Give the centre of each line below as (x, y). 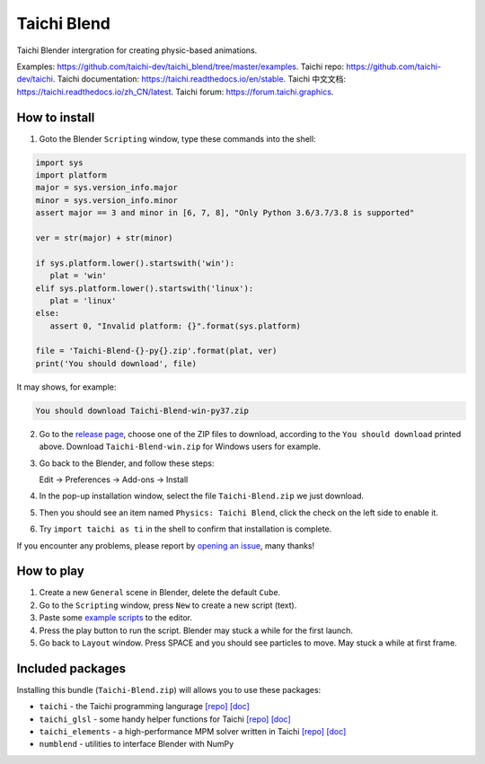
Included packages (71, 668)
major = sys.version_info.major (107, 188)
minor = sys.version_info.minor (107, 200)
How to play (50, 571)
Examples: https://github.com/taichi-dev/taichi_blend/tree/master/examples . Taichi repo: (181, 66)
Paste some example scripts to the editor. (116, 618)
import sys (59, 162)
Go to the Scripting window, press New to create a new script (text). (168, 605)
